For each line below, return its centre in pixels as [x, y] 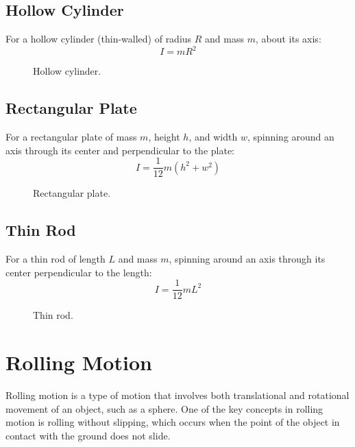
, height [164, 137]
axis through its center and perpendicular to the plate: [120, 150]
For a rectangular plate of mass [71, 137]
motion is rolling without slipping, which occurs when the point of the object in [173, 422]
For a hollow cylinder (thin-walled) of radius [99, 39]
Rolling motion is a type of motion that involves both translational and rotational [177, 395]
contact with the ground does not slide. [88, 435]
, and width [213, 137]
